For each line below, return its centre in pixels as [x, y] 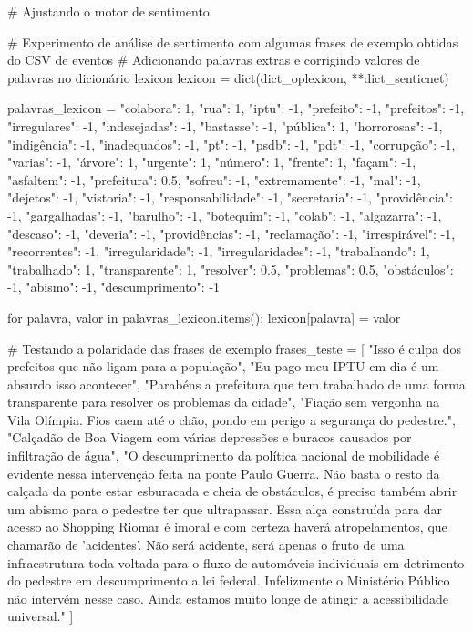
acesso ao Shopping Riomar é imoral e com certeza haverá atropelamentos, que [227, 527]
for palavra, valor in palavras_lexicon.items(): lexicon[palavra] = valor [204, 317]
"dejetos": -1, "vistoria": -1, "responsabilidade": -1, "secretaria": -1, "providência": [230, 197]
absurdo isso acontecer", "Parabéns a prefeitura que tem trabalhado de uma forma [236, 383]
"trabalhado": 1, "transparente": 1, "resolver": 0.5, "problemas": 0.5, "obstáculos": [231, 269]
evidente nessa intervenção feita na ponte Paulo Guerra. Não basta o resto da [224, 473]
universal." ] [41, 616]
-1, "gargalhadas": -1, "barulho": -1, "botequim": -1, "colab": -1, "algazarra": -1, [225, 215]
